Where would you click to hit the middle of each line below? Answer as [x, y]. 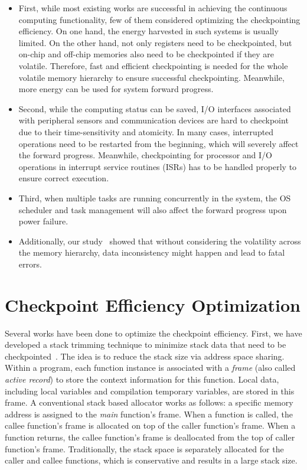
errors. [30, 264]
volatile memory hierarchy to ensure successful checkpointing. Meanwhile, [151, 77]
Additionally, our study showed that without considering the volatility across [160, 241]
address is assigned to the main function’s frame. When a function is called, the [149, 414]
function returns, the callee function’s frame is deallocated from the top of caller [150, 437]
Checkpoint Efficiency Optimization [153, 304]
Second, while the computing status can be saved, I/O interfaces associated [155, 108]
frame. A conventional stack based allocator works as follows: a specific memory [149, 402]
